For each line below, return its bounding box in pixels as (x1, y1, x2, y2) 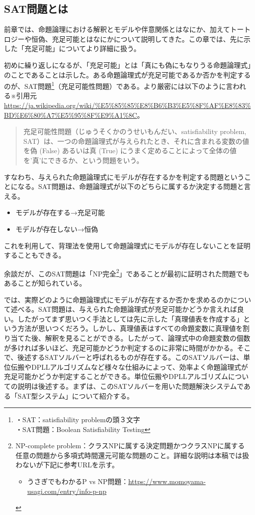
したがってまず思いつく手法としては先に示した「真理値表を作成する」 (17, 313, 243, 324)
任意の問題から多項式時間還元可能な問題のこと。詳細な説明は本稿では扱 (15, 450, 249, 460)
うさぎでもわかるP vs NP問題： (27, 476, 128, 487)
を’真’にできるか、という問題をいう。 (23, 155, 144, 165)
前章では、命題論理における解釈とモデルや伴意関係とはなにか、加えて (4, 24, 230, 34)
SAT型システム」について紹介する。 (17, 390, 134, 401)
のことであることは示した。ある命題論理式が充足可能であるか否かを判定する (4, 69, 251, 80)
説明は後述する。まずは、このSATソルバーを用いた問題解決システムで (17, 380, 244, 391)
